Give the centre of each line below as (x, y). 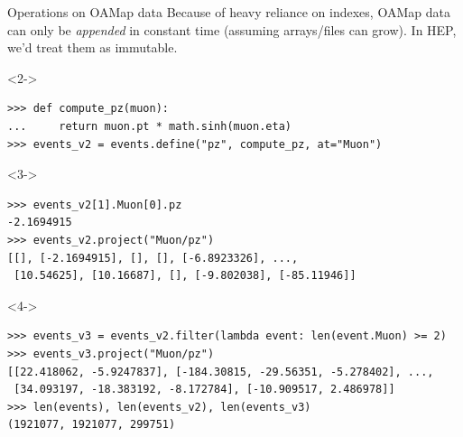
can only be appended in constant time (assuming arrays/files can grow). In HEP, (232, 29)
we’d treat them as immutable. (93, 47)
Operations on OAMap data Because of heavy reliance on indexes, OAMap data (229, 12)
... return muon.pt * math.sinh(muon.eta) (149, 126)
